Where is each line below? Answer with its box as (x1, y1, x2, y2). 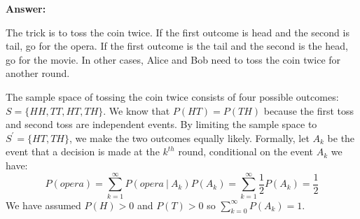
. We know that (103, 103, 170, 118)
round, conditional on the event (178, 144, 314, 159)
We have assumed (6, 197, 81, 212)
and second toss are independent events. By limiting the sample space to (6, 117, 317, 132)
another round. (6, 66, 70, 80)
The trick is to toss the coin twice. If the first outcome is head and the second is (6, 24, 349, 39)
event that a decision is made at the (6, 144, 160, 159)
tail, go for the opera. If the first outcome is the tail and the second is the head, (6, 38, 348, 53)
